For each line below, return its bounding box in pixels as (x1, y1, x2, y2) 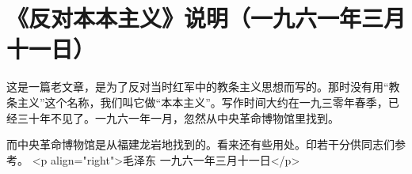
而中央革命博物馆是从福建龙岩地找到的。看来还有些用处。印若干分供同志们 (6, 136, 395, 153)
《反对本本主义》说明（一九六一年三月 (6, 2, 406, 34)
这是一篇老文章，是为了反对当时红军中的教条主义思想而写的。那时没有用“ (6, 78, 389, 95)
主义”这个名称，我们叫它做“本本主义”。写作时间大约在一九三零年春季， (17, 93, 388, 110)
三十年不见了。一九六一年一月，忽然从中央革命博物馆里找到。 (17, 109, 339, 126)
